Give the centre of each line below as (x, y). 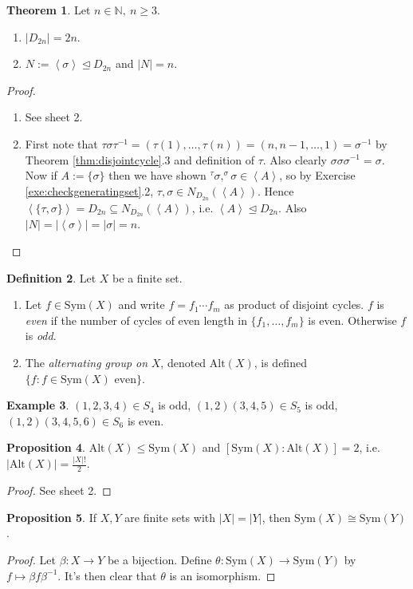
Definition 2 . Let (51, 277)
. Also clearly (295, 159)
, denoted (183, 363)
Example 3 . (38, 405)
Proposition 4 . (46, 447)
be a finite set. (147, 277)
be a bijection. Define (159, 559)
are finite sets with (170, 517)
